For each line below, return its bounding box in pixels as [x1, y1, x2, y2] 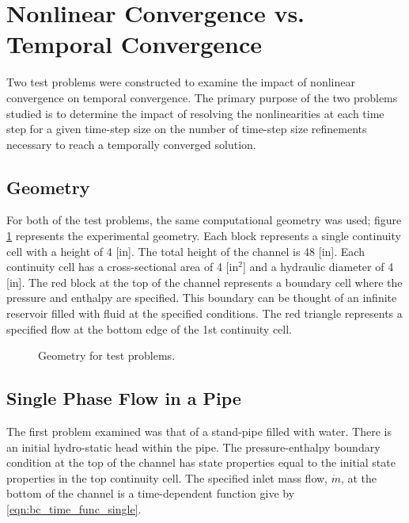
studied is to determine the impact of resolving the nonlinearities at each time [6, 105, 384, 121]
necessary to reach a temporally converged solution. [6, 136, 256, 152]
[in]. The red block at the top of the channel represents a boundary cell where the [6, 273, 403, 290]
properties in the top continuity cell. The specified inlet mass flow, [6, 469, 328, 486]
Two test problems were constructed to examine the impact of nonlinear [6, 74, 355, 90]
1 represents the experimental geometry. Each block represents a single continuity [6, 227, 401, 244]
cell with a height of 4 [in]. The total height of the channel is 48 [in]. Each [6, 242, 365, 259]
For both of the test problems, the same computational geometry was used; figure [6, 212, 402, 228]
